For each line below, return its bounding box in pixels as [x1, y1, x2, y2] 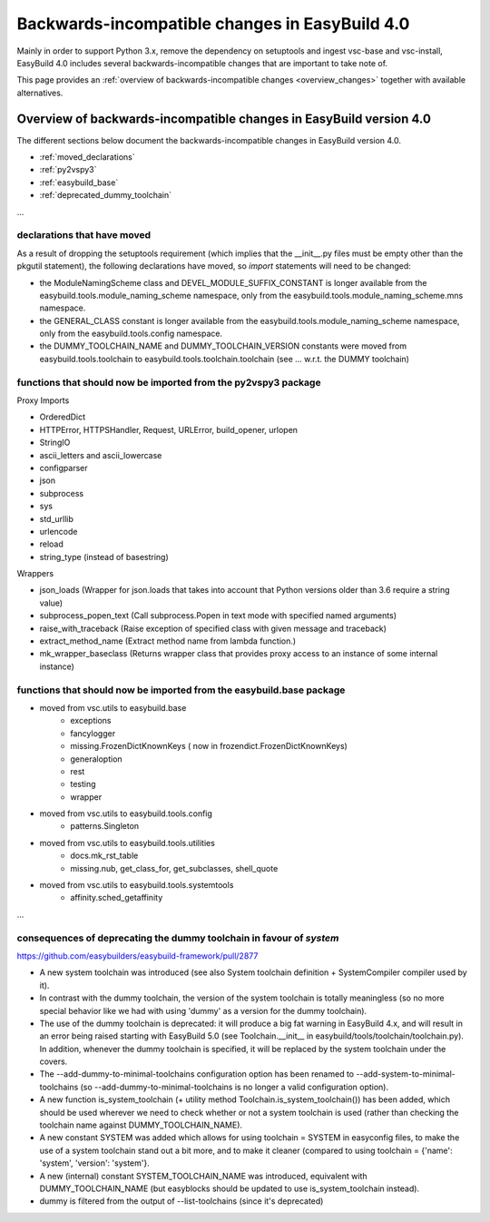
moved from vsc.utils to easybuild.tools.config [39, 808, 213, 819]
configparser [39, 462, 88, 473]
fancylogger [70, 727, 116, 739]
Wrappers [16, 568, 54, 579]
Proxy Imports [16, 395, 70, 406]
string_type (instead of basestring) [39, 551, 170, 562]
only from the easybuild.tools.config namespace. [39, 328, 222, 340]
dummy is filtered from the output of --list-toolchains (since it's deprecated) [39, 1196, 324, 1207]
